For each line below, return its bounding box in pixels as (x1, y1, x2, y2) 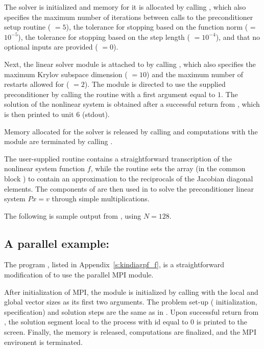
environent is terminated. (4, 336, 83, 347)
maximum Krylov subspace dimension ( (4, 68, 128, 79)
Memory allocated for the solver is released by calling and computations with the (4, 126, 258, 136)
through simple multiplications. (52, 193, 150, 204)
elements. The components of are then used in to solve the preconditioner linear (4, 183, 254, 194)
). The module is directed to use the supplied (84, 79, 226, 89)
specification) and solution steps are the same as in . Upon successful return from (4, 306, 259, 317)
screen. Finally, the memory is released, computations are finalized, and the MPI (4, 327, 256, 337)
